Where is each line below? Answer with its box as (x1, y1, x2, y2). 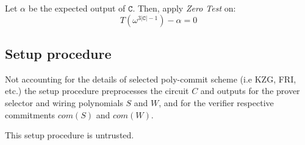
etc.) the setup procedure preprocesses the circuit (5, 84, 189, 97)
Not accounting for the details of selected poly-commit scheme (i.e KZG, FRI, (5, 72, 296, 85)
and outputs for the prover (200, 84, 300, 97)
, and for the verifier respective (159, 96, 274, 109)
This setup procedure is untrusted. (5, 129, 134, 141)
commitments (5, 108, 56, 121)
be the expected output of (28, 2, 126, 14)
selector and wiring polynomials (5, 96, 123, 109)
